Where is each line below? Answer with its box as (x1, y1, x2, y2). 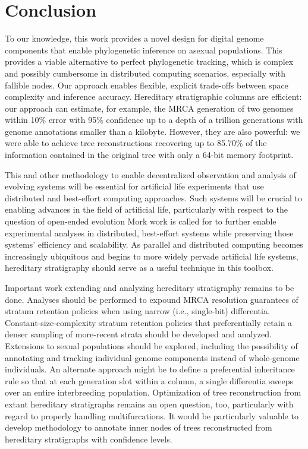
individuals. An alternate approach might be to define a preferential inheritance (5, 363, 295, 375)
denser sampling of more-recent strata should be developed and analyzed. (5, 328, 272, 340)
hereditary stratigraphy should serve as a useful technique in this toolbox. (5, 261, 274, 274)
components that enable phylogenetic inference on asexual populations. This (5, 43, 282, 56)
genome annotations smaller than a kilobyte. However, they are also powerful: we (5, 125, 300, 137)
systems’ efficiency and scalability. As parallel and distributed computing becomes (5, 238, 303, 251)
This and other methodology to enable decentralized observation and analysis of (5, 168, 296, 181)
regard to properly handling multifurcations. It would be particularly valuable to (5, 409, 298, 422)
